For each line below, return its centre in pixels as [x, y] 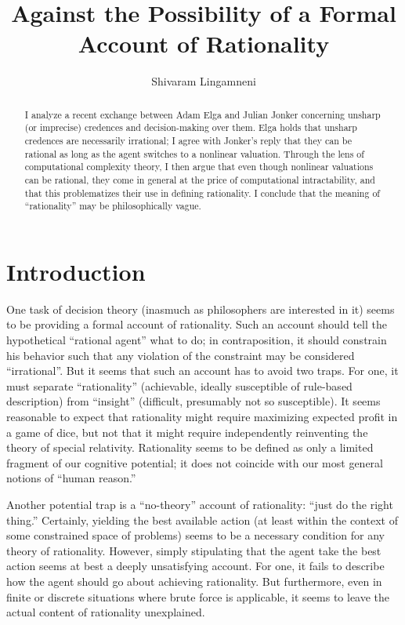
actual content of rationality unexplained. [106, 612]
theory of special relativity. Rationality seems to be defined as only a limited [190, 447]
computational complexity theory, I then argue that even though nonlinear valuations [199, 167]
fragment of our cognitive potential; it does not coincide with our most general [195, 462]
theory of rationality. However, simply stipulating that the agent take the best [194, 550]
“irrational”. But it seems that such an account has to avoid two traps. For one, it [202, 371]
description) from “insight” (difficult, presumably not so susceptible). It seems [193, 401]
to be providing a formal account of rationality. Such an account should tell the [197, 324]
